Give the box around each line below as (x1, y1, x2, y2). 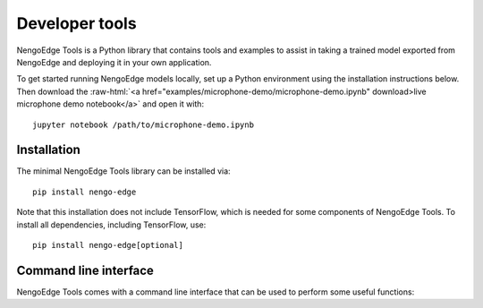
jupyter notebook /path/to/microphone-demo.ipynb (32, 119, 255, 130)
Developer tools (16, 13, 138, 33)
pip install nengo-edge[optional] (32, 240, 183, 250)
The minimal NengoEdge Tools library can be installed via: (16, 166, 232, 176)
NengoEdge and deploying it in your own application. (16, 56, 212, 67)
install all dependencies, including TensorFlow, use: (16, 219, 207, 230)
